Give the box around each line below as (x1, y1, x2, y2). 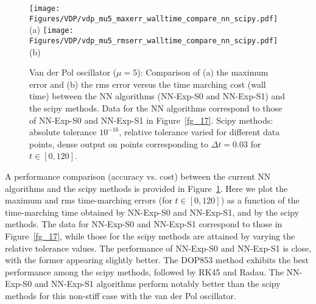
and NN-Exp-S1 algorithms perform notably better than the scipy (34, 277, 281, 290)
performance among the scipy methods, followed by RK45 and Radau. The (5, 265, 284, 278)
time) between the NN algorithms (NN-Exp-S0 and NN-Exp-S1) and (29, 90, 286, 102)
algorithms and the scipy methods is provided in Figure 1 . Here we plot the (5, 182, 288, 194)
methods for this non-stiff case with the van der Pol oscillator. (5, 289, 236, 302)
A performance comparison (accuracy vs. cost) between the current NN (5, 169, 271, 182)
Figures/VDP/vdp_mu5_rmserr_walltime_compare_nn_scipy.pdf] (29, 36, 278, 45)
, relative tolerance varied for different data (119, 125, 280, 138)
